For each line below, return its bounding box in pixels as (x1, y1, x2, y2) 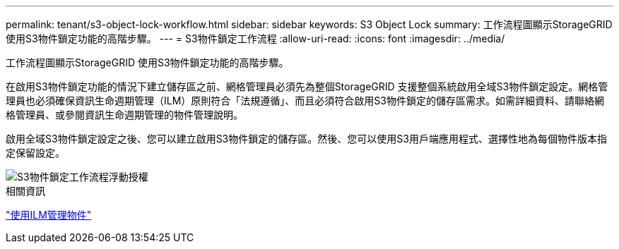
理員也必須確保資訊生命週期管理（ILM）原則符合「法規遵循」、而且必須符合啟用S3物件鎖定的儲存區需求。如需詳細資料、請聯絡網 (6, 95, 604, 107)
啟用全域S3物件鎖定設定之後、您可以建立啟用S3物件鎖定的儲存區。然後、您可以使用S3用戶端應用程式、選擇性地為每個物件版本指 (6, 133, 607, 145)
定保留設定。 (6, 147, 65, 159)
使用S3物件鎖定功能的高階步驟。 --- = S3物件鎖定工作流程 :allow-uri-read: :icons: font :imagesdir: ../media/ (6, 32, 505, 44)
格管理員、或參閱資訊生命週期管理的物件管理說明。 (6, 109, 243, 121)
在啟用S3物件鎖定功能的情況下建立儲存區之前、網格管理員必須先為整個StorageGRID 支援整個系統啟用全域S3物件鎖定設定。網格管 (6, 80, 608, 92)
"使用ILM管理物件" (6, 209, 92, 221)
